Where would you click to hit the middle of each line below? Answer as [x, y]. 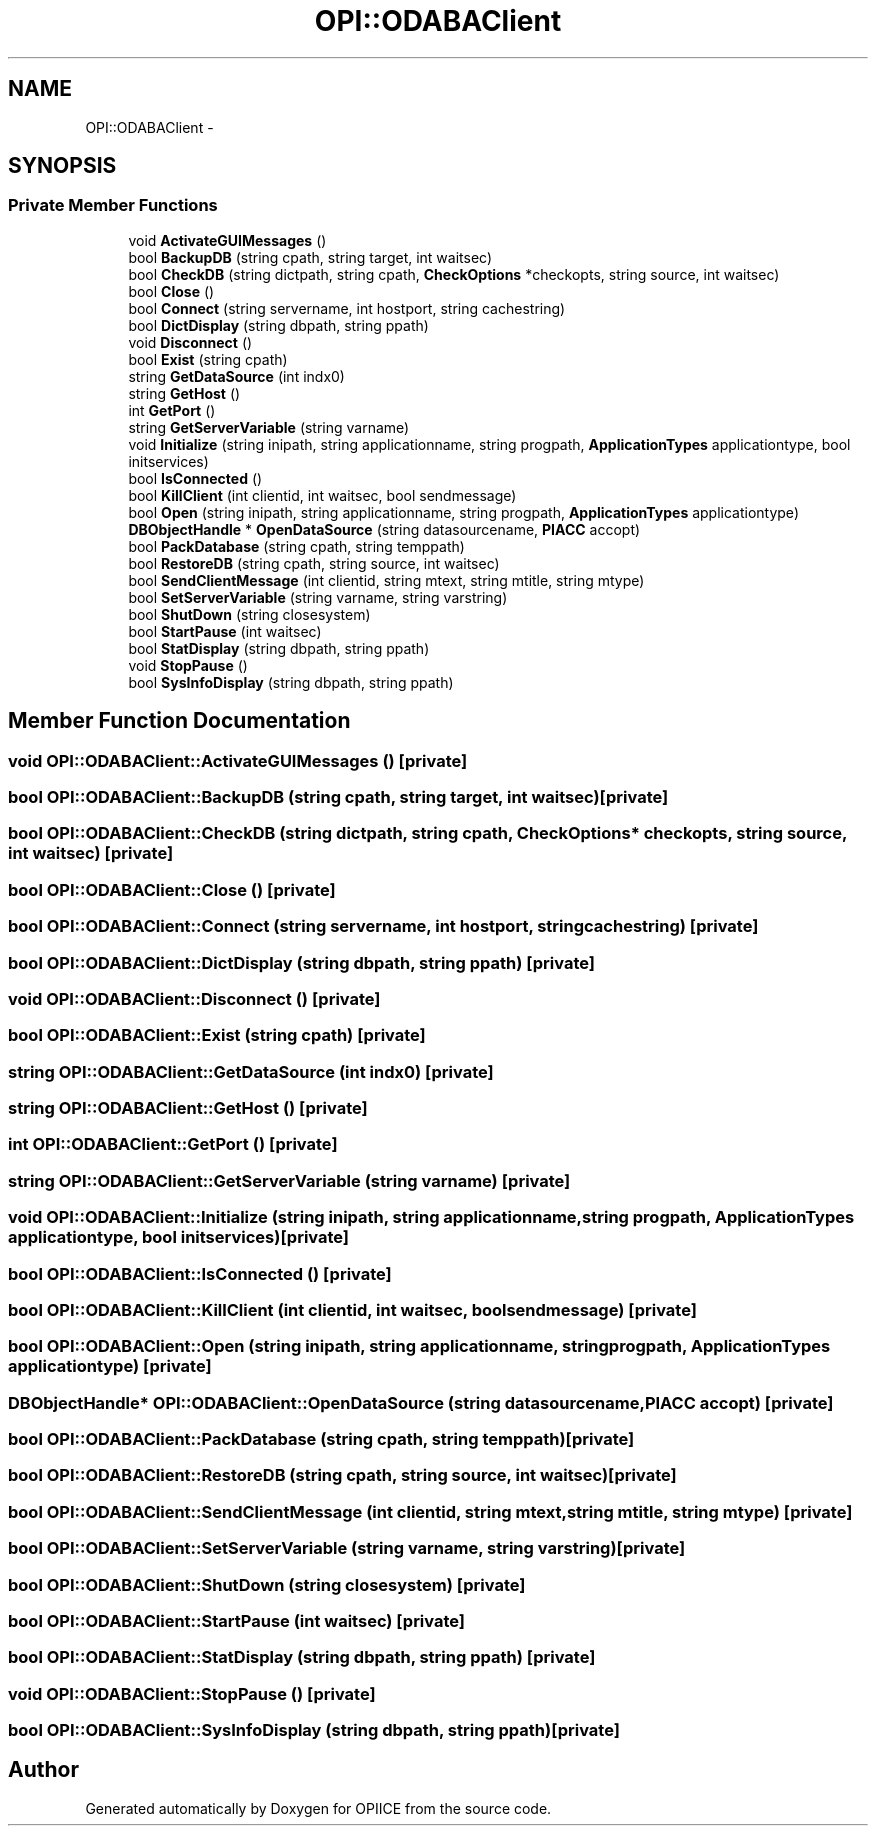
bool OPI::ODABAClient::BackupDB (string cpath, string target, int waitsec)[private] [338, 797]
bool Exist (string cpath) [208, 359]
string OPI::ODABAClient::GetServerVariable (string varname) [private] [289, 1180]
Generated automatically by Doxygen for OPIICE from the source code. [318, 1808]
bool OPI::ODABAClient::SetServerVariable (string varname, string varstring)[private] [347, 1548]
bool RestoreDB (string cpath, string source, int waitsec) [314, 563]
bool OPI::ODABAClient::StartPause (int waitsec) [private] [236, 1620]
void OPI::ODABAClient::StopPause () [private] [192, 1693]
